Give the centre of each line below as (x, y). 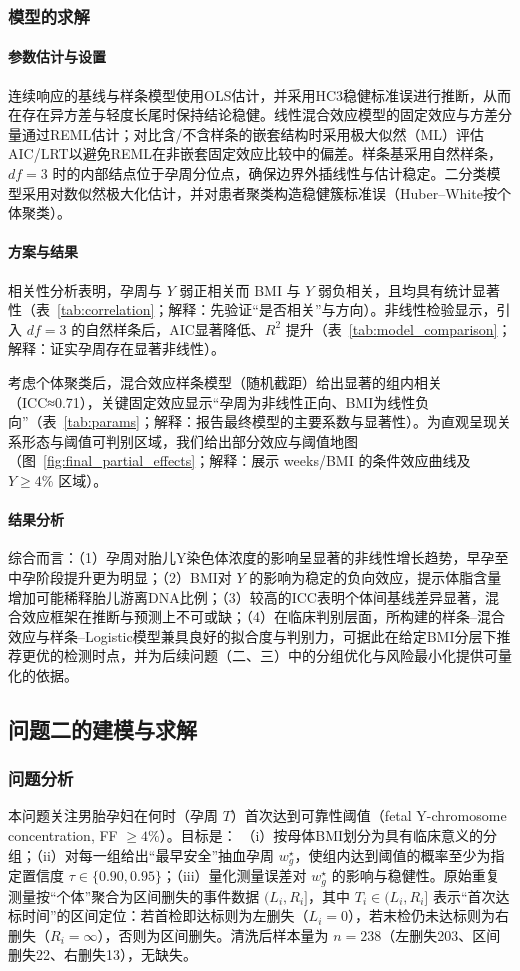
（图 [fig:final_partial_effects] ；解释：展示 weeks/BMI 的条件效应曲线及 (239, 460)
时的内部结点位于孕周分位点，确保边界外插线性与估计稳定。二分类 (269, 173)
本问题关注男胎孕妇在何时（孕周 (113, 815)
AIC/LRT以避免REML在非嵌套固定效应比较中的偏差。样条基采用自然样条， (255, 153)
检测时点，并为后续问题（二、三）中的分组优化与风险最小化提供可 (280, 655)
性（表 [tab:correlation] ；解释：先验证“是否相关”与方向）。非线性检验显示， (252, 309)
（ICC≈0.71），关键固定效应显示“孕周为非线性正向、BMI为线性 (212, 401)
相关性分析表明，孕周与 (85, 289)
